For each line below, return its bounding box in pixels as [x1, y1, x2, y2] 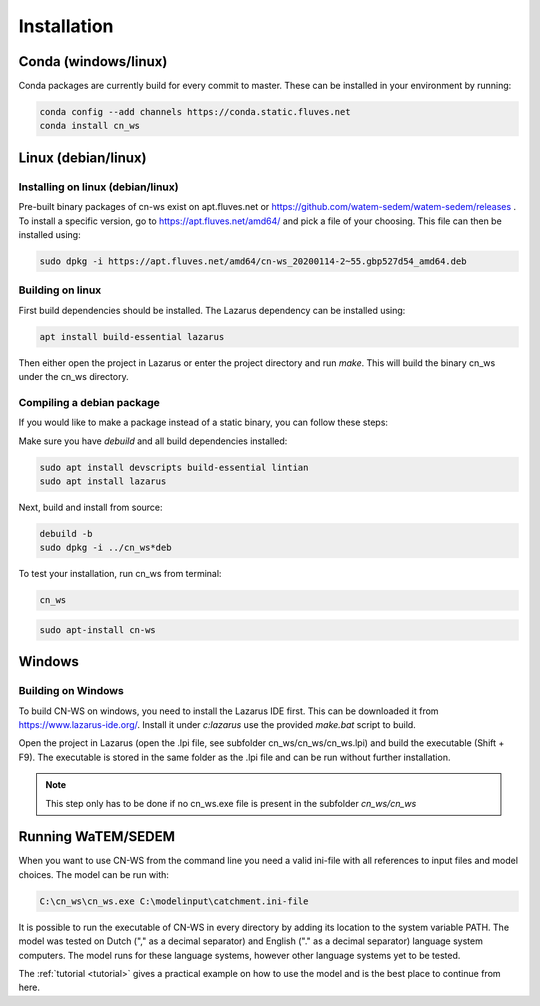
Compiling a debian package [18, 395, 160, 409]
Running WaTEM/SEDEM [18, 828, 175, 845]
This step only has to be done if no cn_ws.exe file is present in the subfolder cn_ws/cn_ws [45, 797, 417, 809]
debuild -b [39, 528, 93, 539]
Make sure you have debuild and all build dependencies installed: [18, 435, 288, 447]
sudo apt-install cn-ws [39, 624, 157, 635]
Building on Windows [18, 684, 124, 698]
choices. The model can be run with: [18, 868, 170, 880]
